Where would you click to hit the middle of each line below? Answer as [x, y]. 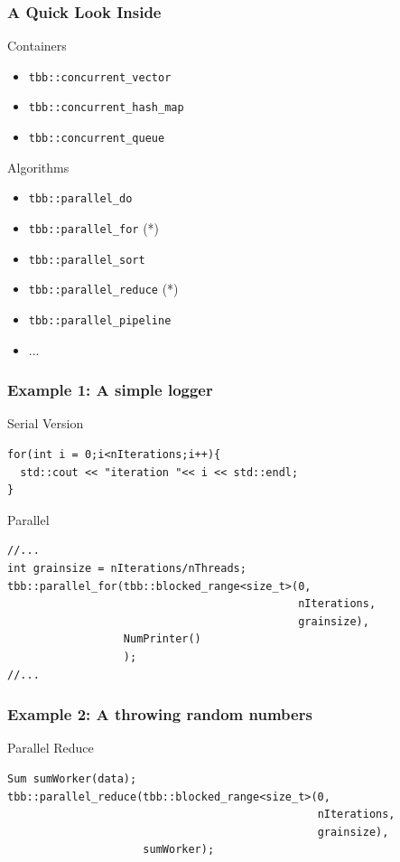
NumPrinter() [162, 639]
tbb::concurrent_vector [100, 77]
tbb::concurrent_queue [97, 139]
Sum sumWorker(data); [72, 779]
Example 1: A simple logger [110, 390]
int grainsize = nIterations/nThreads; [127, 569]
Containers [37, 46]
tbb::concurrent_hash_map [106, 108]
